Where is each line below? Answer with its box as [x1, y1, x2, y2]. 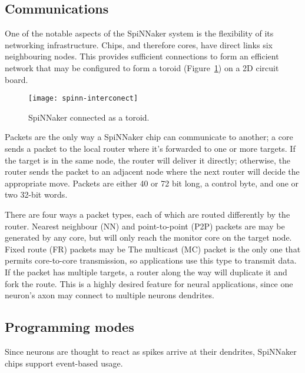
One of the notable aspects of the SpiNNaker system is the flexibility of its [5, 27, 274, 39]
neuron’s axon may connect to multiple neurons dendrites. [5, 289, 214, 301]
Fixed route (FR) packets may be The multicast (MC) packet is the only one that [5, 242, 301, 255]
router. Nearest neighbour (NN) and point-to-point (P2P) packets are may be [5, 219, 285, 232]
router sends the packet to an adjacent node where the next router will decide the [5, 165, 300, 178]
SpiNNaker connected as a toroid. [28, 111, 150, 123]
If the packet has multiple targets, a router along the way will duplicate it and [5, 265, 287, 278]
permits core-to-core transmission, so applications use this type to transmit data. [5, 254, 297, 267]
